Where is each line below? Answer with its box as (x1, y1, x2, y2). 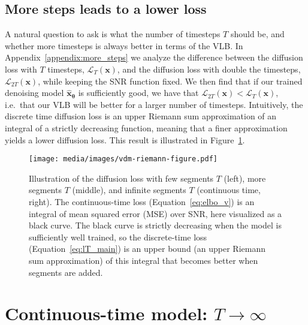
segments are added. (29, 266, 103, 278)
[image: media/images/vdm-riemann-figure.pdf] (29, 155, 218, 164)
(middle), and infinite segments (72, 183, 186, 196)
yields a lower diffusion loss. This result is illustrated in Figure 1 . (5, 133, 245, 146)
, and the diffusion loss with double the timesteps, (117, 62, 301, 75)
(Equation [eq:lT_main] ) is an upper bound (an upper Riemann (29, 242, 265, 255)
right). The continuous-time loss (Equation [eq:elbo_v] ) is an (29, 195, 255, 207)
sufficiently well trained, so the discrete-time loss (29, 230, 207, 243)
